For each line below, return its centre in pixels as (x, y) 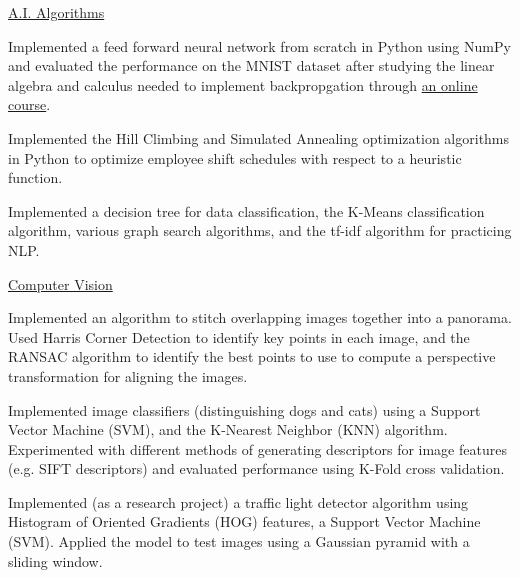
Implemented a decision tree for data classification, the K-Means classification (246, 210)
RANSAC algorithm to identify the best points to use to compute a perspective (252, 356)
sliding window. (55, 560)
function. (35, 177)
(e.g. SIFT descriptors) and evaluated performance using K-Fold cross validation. (256, 468)
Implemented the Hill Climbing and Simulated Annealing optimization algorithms (259, 137)
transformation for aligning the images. (128, 375)
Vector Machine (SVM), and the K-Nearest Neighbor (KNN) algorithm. (228, 429)
